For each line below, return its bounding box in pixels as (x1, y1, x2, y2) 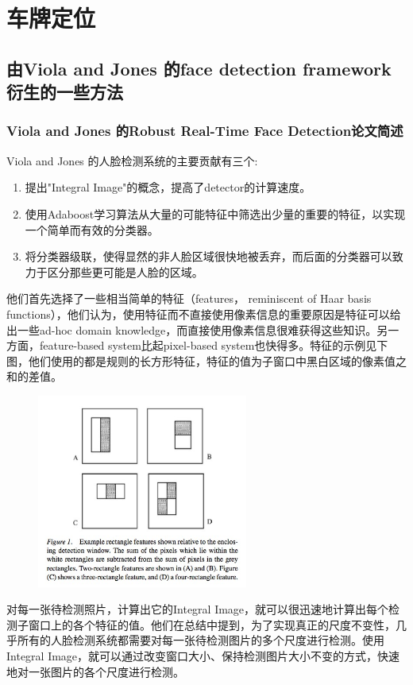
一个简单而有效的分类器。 (25, 221, 159, 238)
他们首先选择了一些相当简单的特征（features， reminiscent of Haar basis (6, 290, 372, 307)
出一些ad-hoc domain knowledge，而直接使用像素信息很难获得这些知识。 (6, 321, 377, 338)
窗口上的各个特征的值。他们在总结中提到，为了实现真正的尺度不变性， (28, 616, 396, 633)
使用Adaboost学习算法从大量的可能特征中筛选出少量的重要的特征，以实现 (25, 205, 406, 222)
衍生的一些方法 (6, 79, 123, 104)
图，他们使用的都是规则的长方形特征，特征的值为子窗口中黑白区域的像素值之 (6, 352, 407, 369)
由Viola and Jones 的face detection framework (6, 56, 392, 80)
